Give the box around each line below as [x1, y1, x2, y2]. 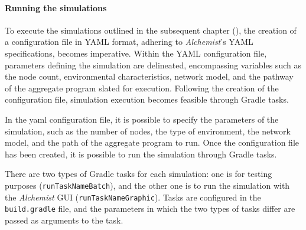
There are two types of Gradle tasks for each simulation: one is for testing [5, 167, 272, 180]
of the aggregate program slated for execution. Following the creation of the [5, 81, 279, 94]
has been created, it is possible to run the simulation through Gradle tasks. [5, 147, 277, 160]
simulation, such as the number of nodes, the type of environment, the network [5, 124, 291, 137]
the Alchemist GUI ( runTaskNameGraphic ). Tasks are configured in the [5, 190, 261, 203]
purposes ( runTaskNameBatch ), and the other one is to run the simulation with [5, 179, 290, 191]
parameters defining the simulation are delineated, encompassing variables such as [5, 58, 301, 71]
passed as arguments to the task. [5, 213, 123, 226]
